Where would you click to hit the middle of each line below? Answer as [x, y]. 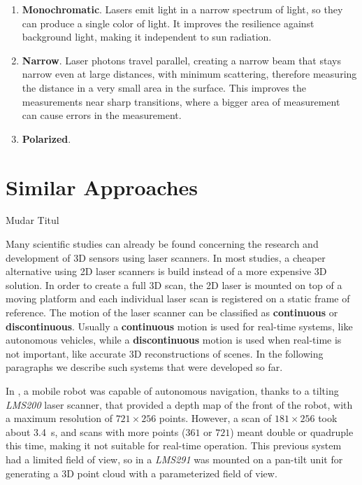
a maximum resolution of [59, 418]
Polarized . [46, 138]
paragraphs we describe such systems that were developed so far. [144, 367]
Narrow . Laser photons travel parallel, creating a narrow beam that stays [181, 60]
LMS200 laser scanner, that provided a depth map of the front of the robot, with [179, 404]
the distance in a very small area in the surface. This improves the [164, 87]
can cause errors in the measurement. [102, 115]
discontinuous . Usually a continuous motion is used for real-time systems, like [179, 326]
